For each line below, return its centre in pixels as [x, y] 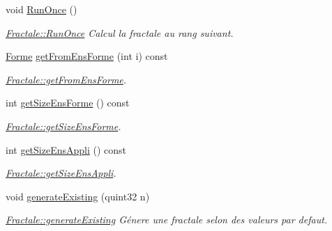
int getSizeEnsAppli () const [66, 149]
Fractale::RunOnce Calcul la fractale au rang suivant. [120, 32]
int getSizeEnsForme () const [68, 103]
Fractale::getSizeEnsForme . [63, 126]
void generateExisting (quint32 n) [78, 196]
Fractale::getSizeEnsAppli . [61, 173]
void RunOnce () [41, 9]
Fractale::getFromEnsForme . [66, 79]
